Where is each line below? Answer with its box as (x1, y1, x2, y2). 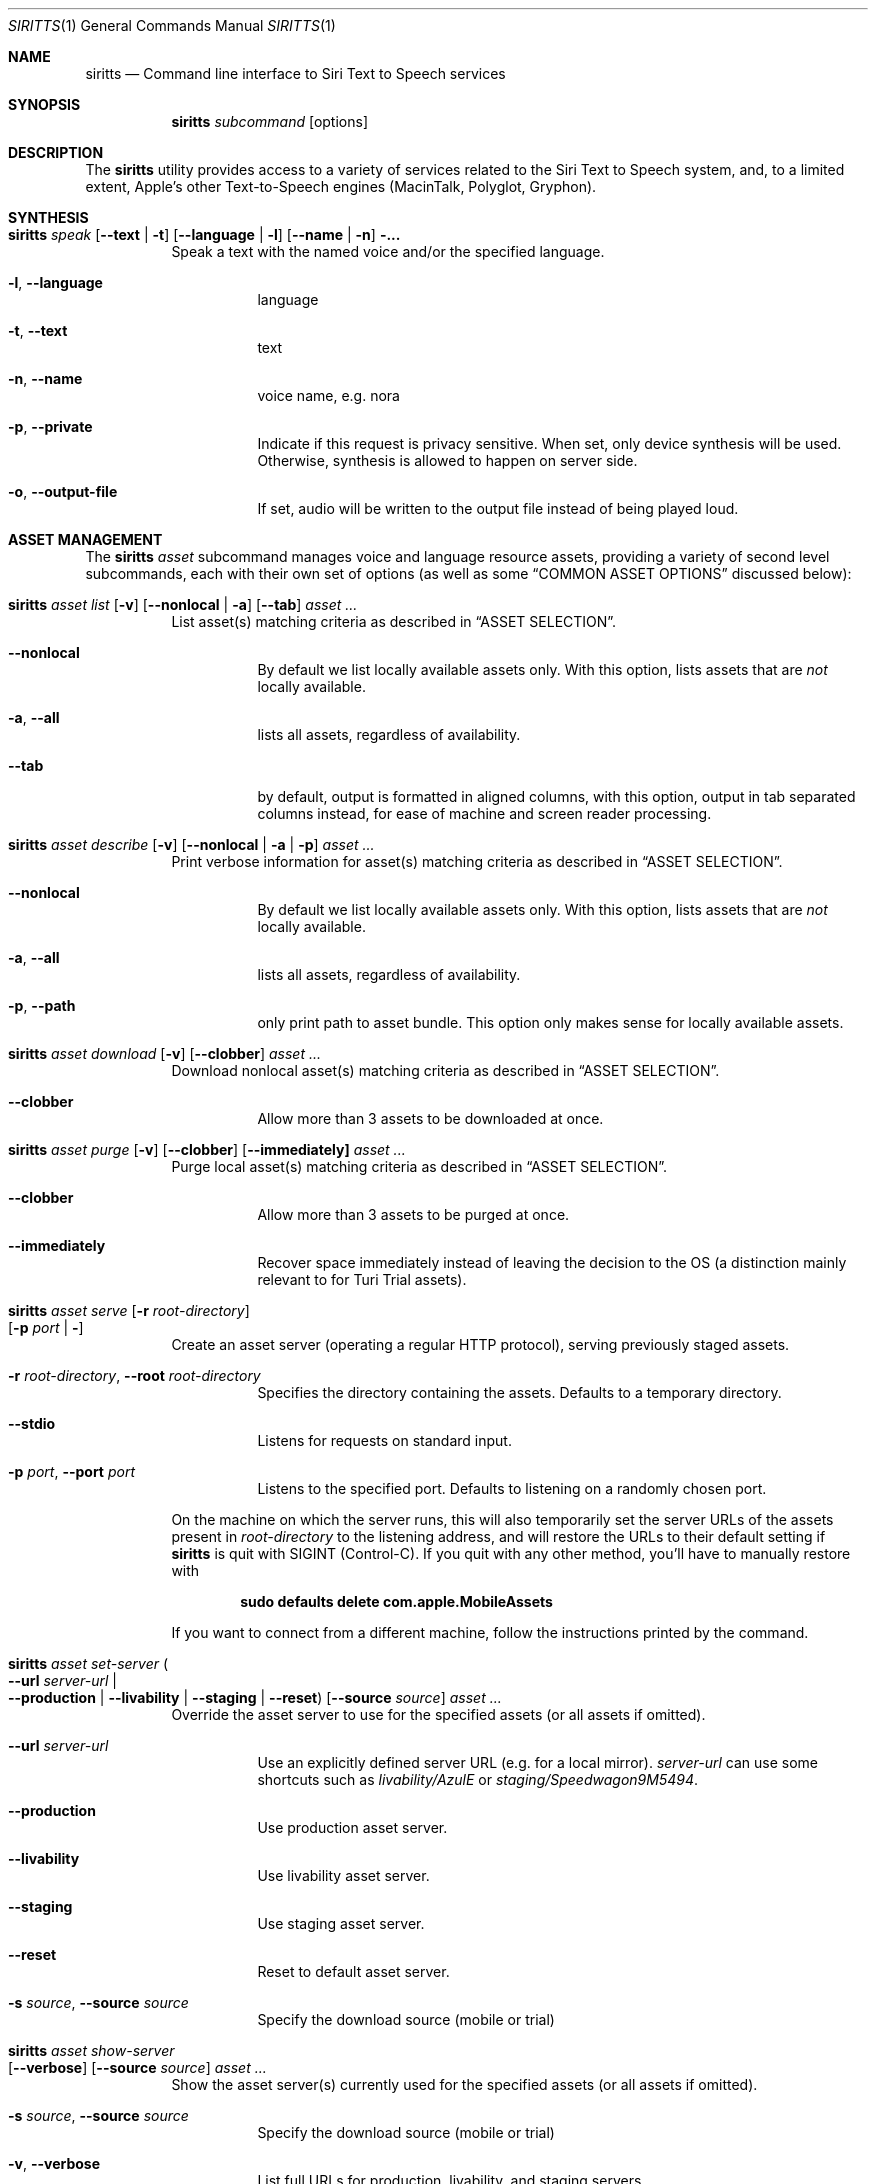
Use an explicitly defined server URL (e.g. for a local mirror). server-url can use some (257, 1754, 818, 1771)
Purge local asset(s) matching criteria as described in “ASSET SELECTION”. (171, 1158, 667, 1175)
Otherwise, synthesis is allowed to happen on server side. (257, 452, 638, 469)
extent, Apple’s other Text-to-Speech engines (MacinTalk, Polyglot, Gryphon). (85, 178, 597, 195)
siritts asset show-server (8, 2042, 175, 2059)
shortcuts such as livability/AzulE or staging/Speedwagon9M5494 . (257, 1771, 699, 1788)
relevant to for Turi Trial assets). (257, 1271, 467, 1288)
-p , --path (8, 997, 76, 1014)
